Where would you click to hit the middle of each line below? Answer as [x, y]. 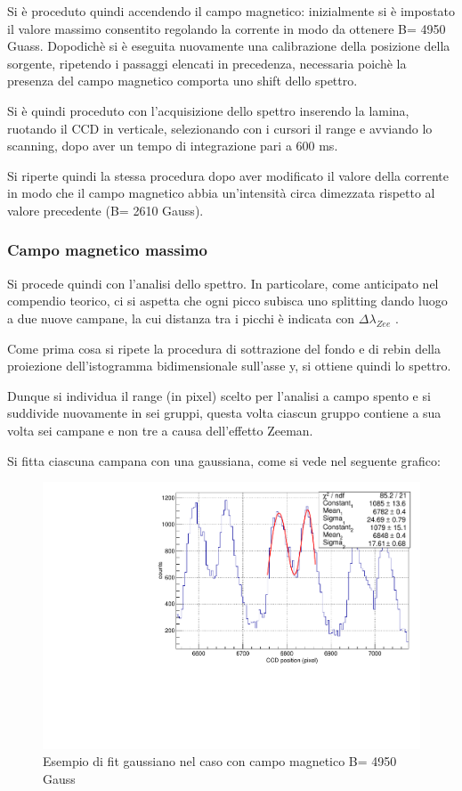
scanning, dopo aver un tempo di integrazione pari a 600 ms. [173, 146]
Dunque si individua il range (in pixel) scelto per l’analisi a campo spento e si [219, 395]
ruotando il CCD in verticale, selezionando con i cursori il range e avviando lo [220, 128]
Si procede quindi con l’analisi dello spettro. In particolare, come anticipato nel [223, 283]
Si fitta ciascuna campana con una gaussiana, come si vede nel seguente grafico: [224, 460]
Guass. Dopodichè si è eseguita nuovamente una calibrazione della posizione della [229, 46]
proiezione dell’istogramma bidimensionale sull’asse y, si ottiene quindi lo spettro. [229, 366]
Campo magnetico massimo [107, 250]
